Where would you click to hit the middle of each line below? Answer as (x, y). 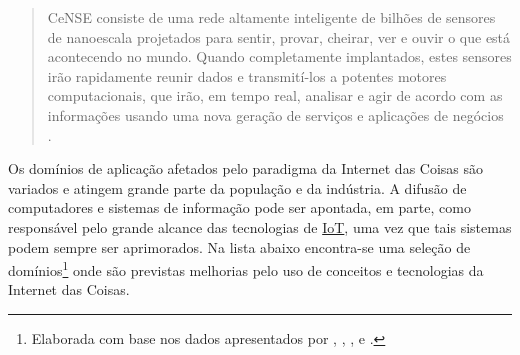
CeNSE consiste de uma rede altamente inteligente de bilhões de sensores (271, 17)
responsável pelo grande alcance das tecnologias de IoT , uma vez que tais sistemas (260, 226)
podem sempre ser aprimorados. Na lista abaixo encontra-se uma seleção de (239, 246)
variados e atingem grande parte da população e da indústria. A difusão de (237, 187)
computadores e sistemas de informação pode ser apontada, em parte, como (239, 207)
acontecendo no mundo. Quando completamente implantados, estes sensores (279, 56)
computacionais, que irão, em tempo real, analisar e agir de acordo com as (275, 95)
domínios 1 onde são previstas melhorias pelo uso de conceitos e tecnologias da (246, 268)
